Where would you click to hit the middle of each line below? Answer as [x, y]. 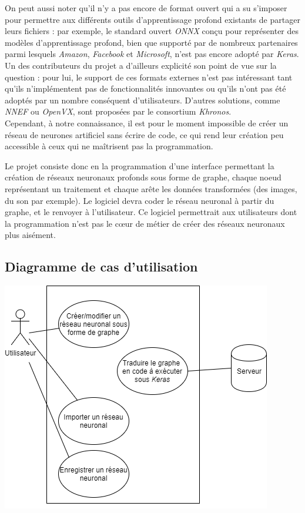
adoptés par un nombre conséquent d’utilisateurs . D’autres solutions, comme [143, 100]
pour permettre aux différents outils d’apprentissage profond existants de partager [152, 19]
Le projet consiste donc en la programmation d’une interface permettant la [140, 165]
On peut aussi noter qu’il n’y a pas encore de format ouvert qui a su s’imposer [146, 8]
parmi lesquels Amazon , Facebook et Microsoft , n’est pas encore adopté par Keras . [152, 54]
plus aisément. [30, 235]
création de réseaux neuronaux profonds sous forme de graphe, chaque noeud [143, 177]
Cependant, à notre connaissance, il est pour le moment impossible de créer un [147, 123]
